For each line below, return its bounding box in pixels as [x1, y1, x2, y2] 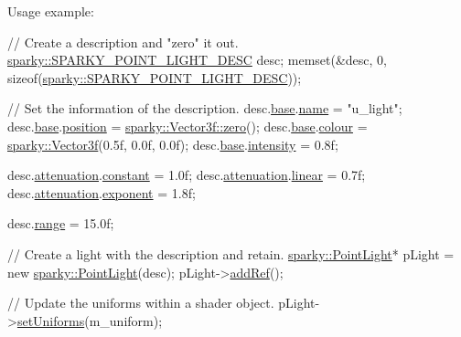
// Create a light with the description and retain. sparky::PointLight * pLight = [7, 244, 455, 263]
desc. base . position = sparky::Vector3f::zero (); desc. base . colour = [7, 116, 368, 135]
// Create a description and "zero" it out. [7, 32, 239, 51]
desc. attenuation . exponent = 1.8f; [7, 183, 196, 202]
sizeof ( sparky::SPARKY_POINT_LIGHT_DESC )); [7, 68, 302, 87]
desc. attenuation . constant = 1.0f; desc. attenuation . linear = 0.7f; [7, 165, 366, 184]
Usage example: [7, 2, 94, 20]
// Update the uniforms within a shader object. [7, 293, 274, 312]
